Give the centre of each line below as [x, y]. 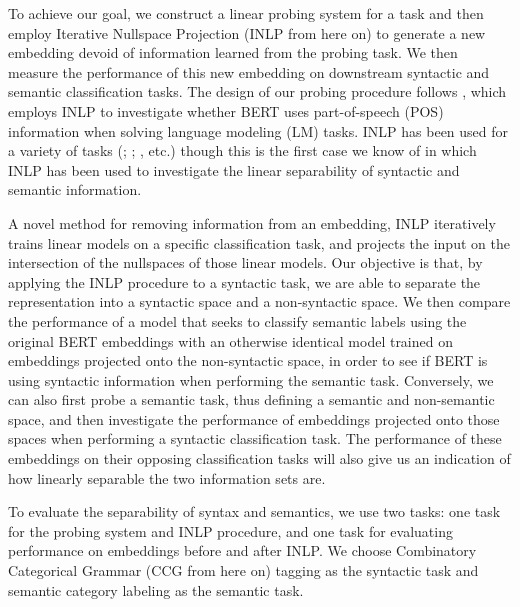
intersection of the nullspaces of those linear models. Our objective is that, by [245, 262]
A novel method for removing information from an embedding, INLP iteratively [252, 222]
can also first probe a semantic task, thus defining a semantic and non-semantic [251, 399]
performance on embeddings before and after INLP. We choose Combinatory [242, 550]
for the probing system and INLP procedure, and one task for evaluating [230, 530]
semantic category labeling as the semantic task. [156, 589]
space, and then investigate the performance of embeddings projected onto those [254, 418]
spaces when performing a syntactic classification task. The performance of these [255, 438]
